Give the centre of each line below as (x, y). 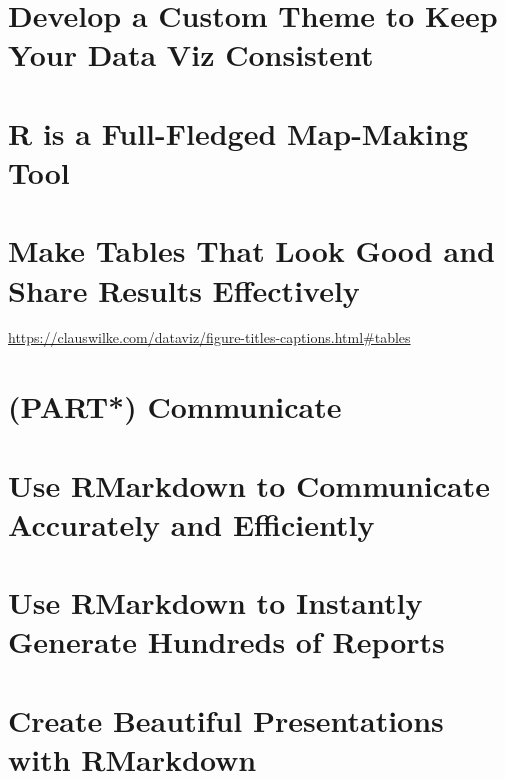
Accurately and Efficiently (191, 523)
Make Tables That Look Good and (251, 250)
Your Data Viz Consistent (191, 54)
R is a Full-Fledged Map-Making (238, 132)
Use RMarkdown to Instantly (215, 602)
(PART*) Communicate (175, 406)
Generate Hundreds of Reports (226, 641)
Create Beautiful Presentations (226, 719)
